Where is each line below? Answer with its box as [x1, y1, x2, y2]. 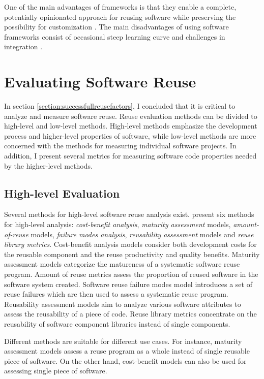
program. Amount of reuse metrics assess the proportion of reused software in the [4, 269, 258, 279]
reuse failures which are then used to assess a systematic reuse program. [4, 289, 228, 299]
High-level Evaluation [4, 185, 120, 201]
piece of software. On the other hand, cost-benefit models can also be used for [4, 355, 247, 366]
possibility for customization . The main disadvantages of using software [4, 21, 229, 32]
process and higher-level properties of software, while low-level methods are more [4, 130, 256, 141]
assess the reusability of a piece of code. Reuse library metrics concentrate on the [4, 308, 257, 319]
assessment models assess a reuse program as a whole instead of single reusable [4, 345, 250, 356]
